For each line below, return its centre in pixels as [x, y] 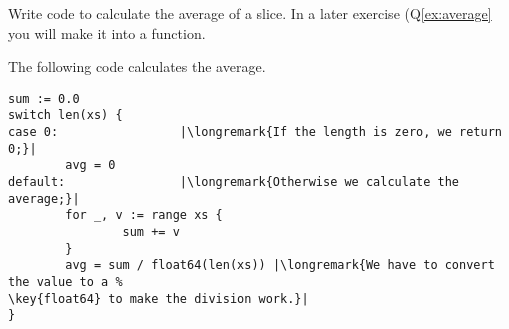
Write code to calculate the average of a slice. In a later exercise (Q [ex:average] [250, 13]
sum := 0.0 [44, 98]
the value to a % [65, 282]
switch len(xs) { [65, 115]
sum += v [151, 232]
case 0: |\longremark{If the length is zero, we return [255, 132]
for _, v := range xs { [144, 215]
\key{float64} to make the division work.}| [158, 298]
